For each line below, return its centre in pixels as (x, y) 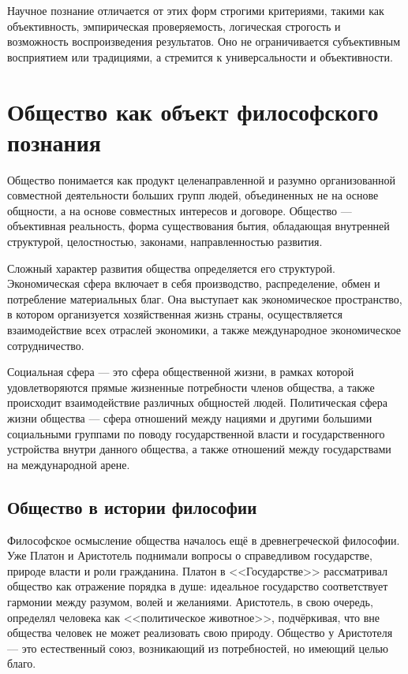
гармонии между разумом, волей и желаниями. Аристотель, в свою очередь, (190, 601)
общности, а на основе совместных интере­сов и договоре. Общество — (180, 210)
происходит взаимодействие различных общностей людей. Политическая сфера (197, 402)
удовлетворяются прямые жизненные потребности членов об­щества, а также (191, 387)
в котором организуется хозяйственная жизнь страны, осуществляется (175, 314)
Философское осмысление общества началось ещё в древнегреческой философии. (204, 540)
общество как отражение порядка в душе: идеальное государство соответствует (198, 586)
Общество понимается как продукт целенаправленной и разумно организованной (202, 179)
